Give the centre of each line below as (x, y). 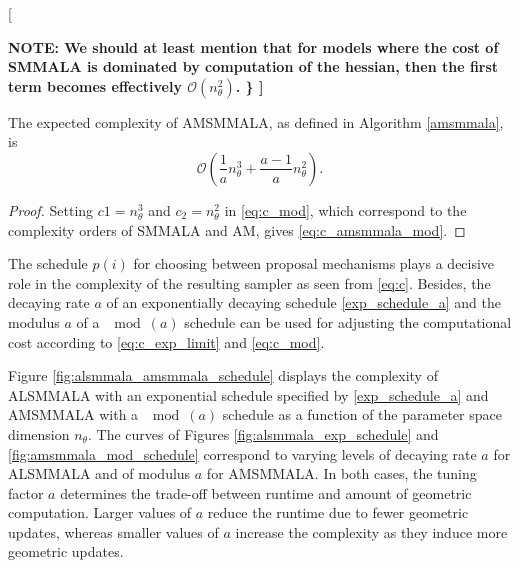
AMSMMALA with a (73, 414)
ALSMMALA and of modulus (99, 473)
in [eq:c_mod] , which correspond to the (345, 209)
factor (26, 492)
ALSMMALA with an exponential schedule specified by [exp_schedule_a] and (248, 394)
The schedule (48, 263)
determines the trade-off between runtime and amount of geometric (266, 492)
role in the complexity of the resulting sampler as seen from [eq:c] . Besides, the (249, 282)
